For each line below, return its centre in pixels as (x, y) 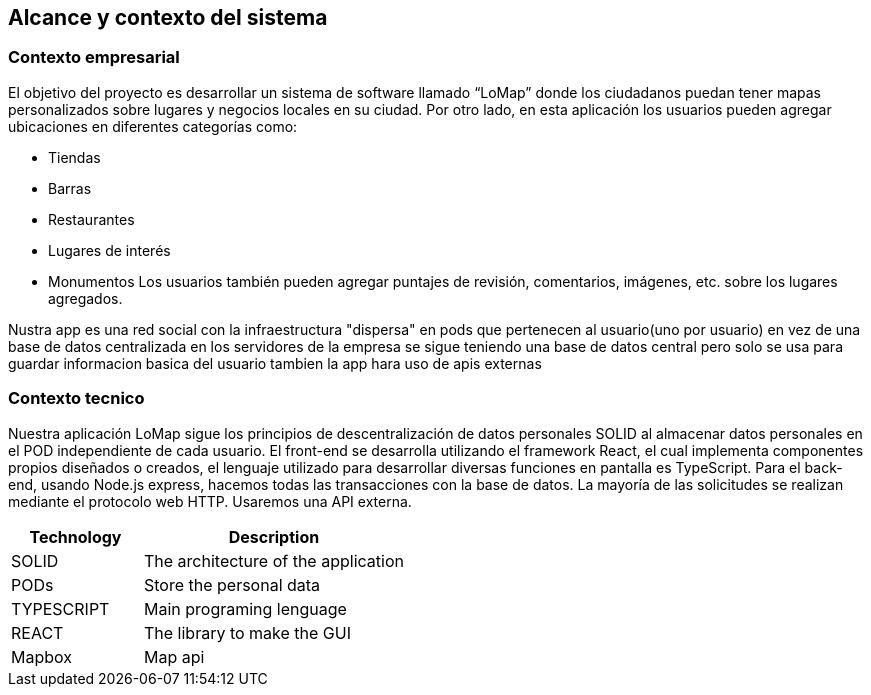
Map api (174, 656)
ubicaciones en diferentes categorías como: (153, 126)
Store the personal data (232, 584)
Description (274, 536)
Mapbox (41, 656)
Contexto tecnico (76, 398)
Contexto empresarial (94, 57)
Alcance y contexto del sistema (168, 17)
